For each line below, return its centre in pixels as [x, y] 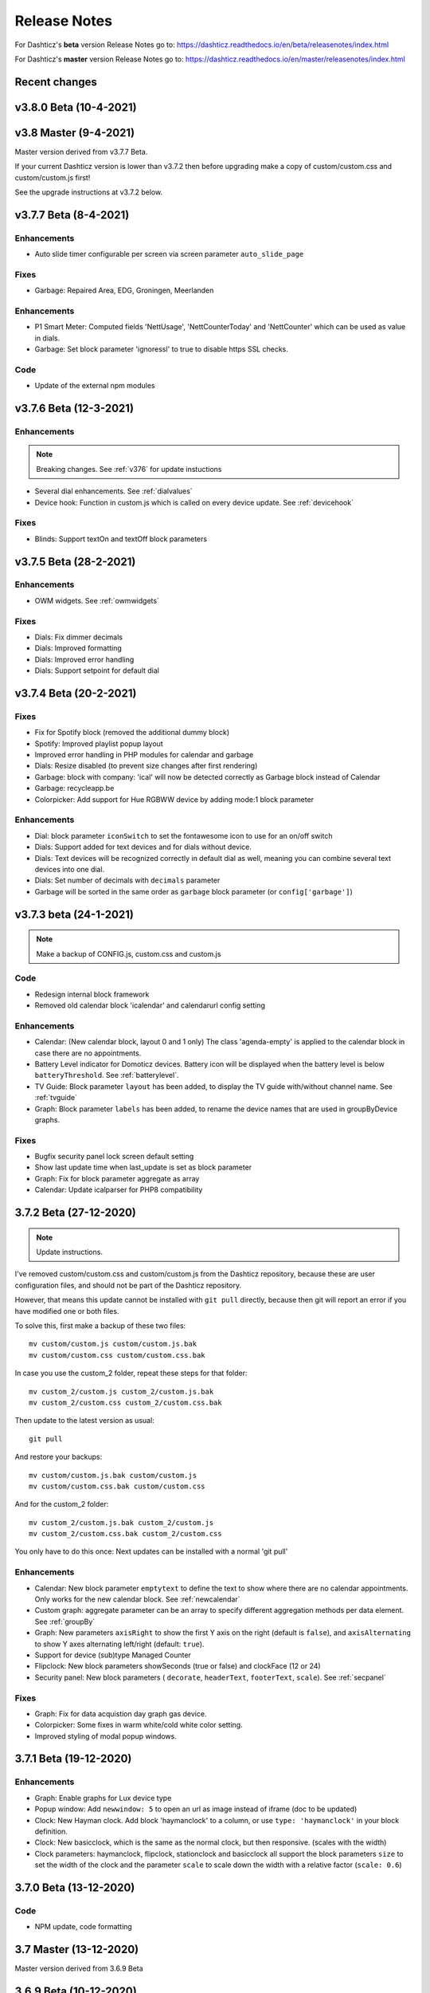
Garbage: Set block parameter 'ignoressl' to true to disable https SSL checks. [161, 349]
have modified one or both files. [67, 1311]
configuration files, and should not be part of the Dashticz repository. [128, 1285]
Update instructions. [70, 1252]
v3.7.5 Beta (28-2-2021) [75, 562]
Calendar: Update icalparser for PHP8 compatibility [119, 1190]
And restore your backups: [59, 1457]
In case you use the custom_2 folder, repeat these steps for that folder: [131, 1373]
